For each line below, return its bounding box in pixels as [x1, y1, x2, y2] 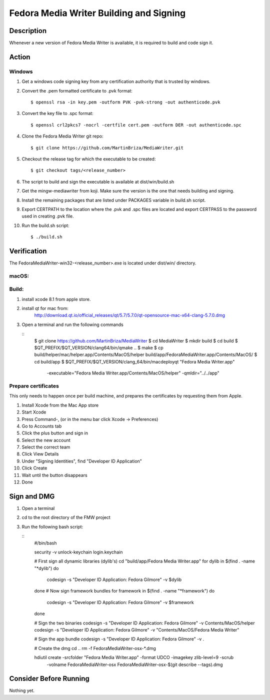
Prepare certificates [9, 382, 59, 389]
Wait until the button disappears [21, 472, 87, 478]
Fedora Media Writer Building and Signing [9, 7, 186, 18]
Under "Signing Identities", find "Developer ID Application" [21, 458, 142, 464]
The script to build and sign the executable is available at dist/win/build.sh [21, 178, 174, 184]
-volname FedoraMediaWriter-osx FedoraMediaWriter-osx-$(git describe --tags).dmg [46, 661, 223, 667]
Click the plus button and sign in [21, 430, 88, 436]
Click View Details [21, 451, 59, 457]
